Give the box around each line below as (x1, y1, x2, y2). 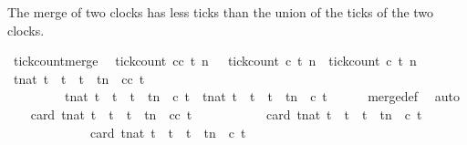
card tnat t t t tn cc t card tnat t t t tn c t (30, 104, 422, 123)
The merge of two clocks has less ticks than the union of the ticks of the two (7, 3, 434, 21)
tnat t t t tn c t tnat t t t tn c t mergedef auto (64, 87, 460, 106)
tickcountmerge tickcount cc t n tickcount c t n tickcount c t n (13, 51, 417, 70)
